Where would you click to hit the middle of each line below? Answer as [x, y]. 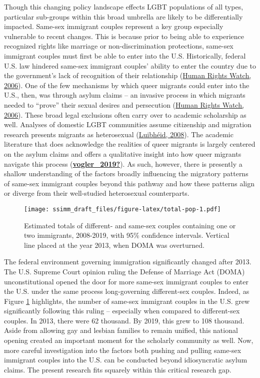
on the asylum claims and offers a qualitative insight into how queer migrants [123, 153]
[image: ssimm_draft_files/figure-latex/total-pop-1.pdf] [122, 209]
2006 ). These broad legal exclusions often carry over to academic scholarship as [125, 114]
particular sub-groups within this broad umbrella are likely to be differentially [123, 16]
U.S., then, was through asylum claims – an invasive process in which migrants [125, 95]
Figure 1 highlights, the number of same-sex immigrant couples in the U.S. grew [127, 301]
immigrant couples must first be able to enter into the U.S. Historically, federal [125, 55]
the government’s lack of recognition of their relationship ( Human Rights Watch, [128, 75]
